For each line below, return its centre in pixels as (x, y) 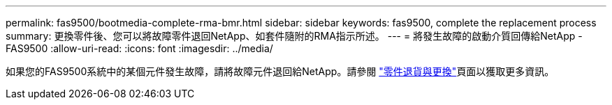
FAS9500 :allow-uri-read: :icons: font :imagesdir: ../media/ (139, 48)
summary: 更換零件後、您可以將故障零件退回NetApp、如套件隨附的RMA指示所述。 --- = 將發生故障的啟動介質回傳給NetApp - (294, 36)
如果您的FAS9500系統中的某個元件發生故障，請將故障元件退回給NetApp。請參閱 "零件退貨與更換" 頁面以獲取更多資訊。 (280, 71)
